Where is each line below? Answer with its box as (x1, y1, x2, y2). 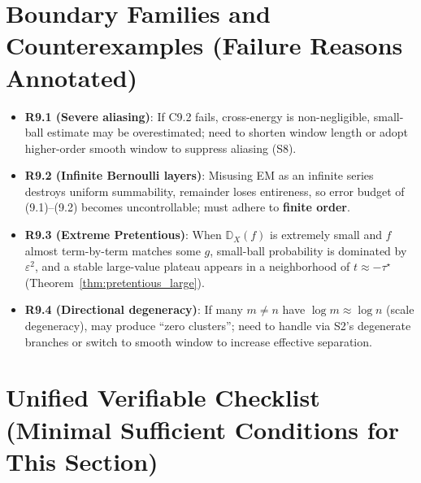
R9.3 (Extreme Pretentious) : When (24, 226, 222, 243)
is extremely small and (270, 226, 382, 243)
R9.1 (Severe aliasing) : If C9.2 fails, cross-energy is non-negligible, (24, 107, 371, 124)
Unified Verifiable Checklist (6, 381, 320, 414)
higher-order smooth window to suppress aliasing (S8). (24, 139, 297, 156)
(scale (386, 301, 414, 318)
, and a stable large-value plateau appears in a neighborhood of (35, 258, 350, 275)
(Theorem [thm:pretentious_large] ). (24, 273, 205, 290)
